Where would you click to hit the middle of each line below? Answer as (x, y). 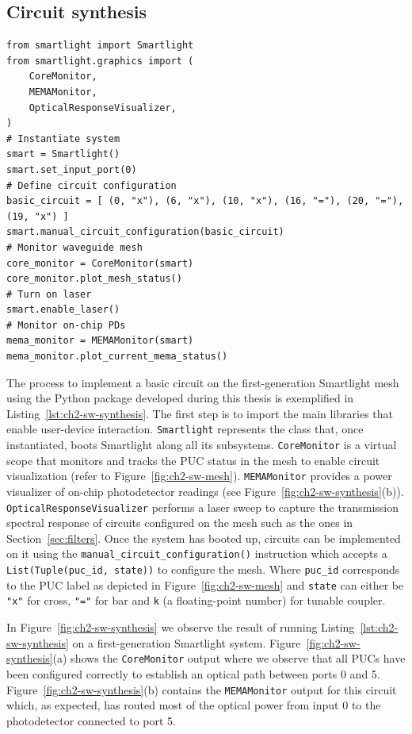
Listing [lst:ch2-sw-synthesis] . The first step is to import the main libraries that (200, 413)
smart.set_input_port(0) (72, 169)
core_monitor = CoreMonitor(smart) (100, 263)
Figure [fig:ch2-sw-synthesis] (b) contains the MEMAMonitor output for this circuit (202, 689)
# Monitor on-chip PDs (66, 325)
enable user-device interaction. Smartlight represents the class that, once (185, 429)
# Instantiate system (63, 138)
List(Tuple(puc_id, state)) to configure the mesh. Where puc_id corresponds (203, 569)
